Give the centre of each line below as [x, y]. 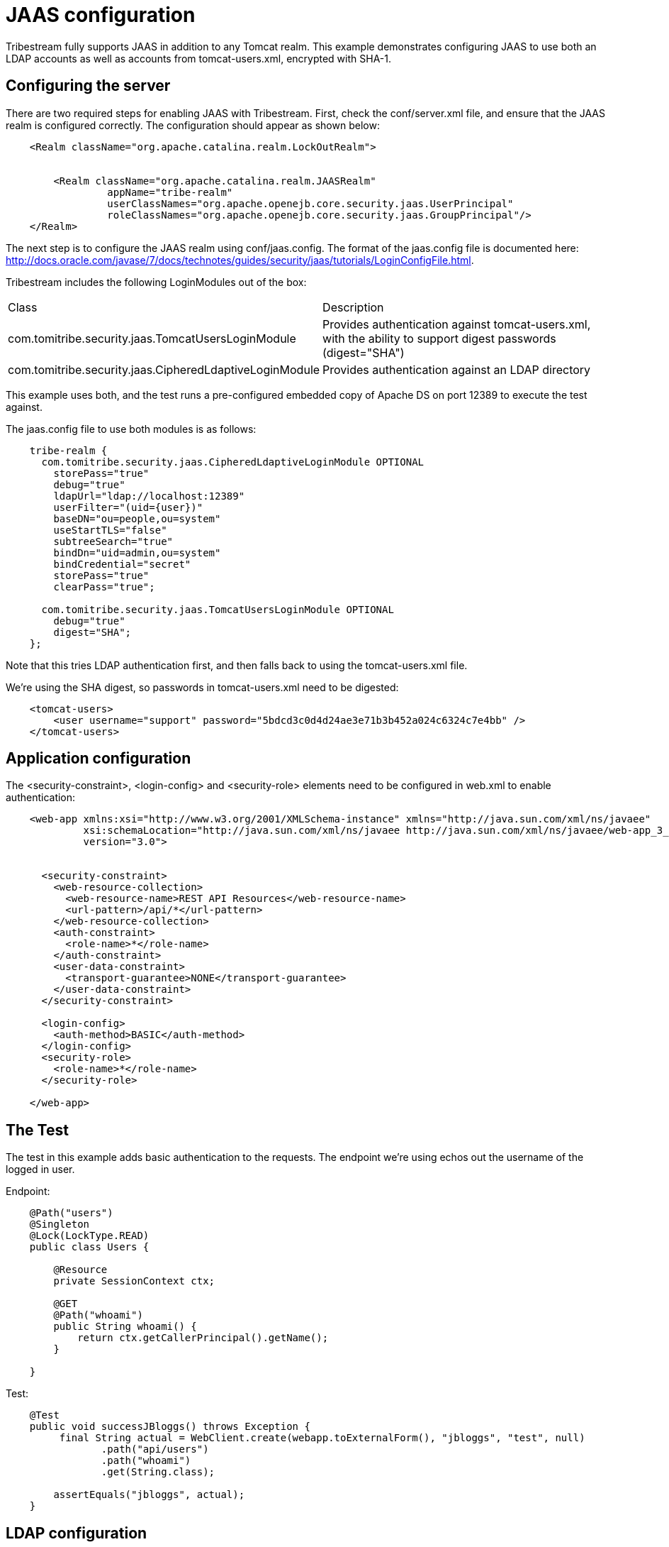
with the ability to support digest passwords [439, 338]
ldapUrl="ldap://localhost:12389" [149, 496]
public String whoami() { [125, 1327]
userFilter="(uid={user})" [128, 507]
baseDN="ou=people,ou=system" [137, 518]
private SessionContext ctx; [134, 1281]
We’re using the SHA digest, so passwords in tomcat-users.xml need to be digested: [202, 687]
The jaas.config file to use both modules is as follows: [131, 429]
